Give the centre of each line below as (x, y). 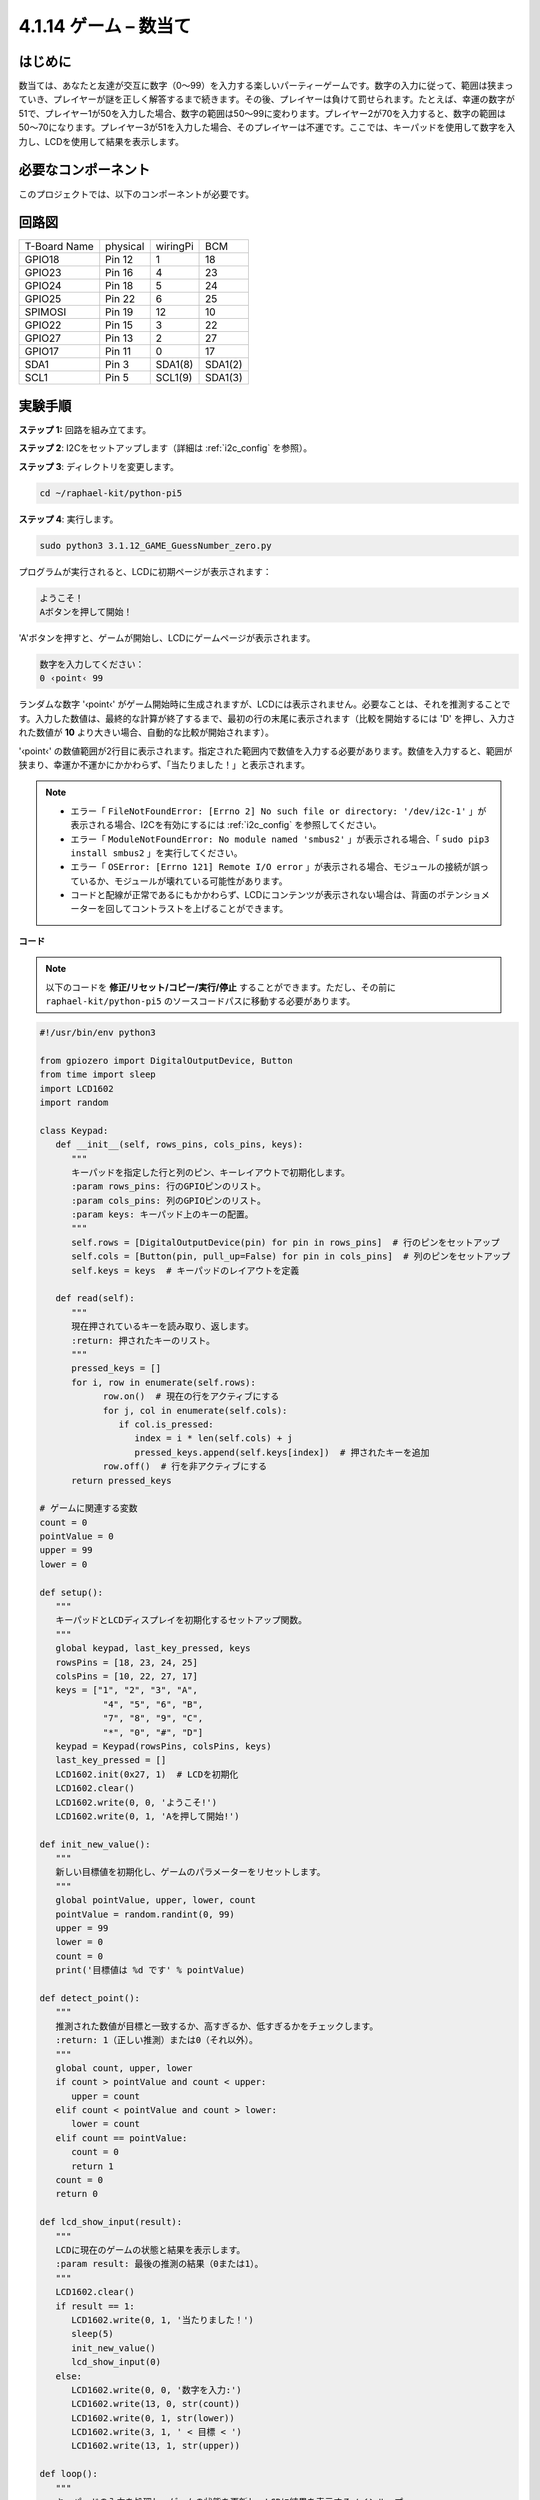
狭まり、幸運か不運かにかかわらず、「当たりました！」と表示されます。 (164, 764)
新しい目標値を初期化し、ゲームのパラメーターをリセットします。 (190, 1872)
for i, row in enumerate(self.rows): (164, 1382)
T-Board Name (59, 247)
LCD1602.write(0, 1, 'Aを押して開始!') (147, 1816)
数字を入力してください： (92, 664)
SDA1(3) (224, 378)
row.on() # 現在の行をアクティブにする (191, 1396)
